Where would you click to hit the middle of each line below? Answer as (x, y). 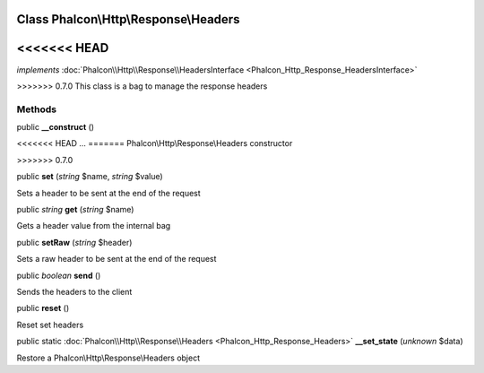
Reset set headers (50, 325)
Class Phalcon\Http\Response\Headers (128, 19)
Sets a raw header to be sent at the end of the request (117, 259)
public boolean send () (59, 275)
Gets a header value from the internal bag (94, 226)
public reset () (43, 308)
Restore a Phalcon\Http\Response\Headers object (108, 358)
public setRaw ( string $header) (74, 242)
